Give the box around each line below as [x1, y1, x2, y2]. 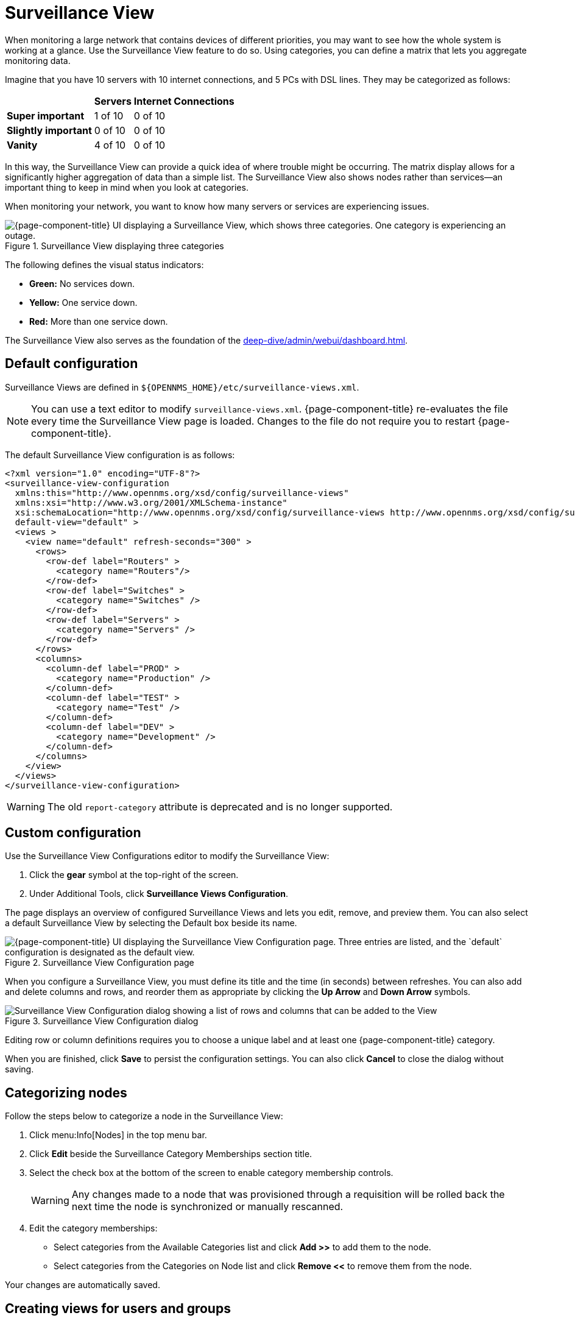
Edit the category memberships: [29, 1223, 158, 1234]
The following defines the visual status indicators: [5, 259, 204, 270]
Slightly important [7, 124, 92, 136]
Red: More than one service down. [29, 316, 168, 327]
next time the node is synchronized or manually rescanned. [71, 1200, 344, 1213]
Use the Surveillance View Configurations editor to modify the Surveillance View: [5, 851, 330, 862]
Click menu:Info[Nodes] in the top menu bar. [29, 1130, 207, 1141]
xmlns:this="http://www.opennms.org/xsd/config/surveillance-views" [15, 487, 349, 498]
